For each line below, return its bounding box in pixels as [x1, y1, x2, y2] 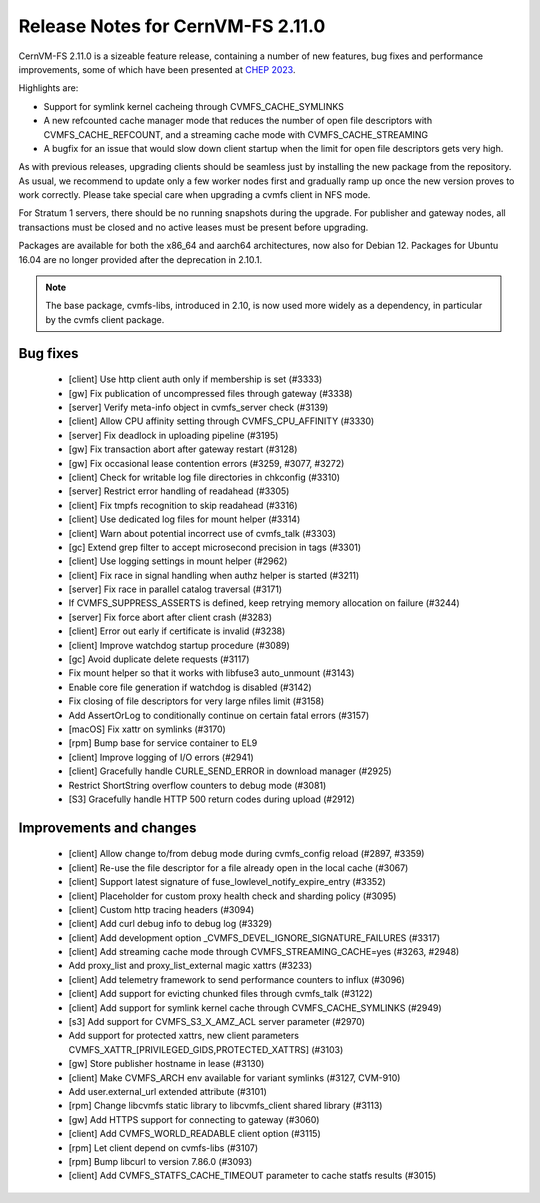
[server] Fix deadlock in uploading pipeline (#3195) [68, 429, 279, 441]
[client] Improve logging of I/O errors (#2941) [68, 751, 254, 763]
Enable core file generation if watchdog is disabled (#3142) [68, 681, 312, 693]
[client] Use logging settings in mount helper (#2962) [68, 555, 288, 567]
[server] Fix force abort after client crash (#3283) [68, 611, 273, 623]
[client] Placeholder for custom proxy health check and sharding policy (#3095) [68, 890, 397, 902]
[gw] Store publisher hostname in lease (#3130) [68, 1058, 265, 1070]
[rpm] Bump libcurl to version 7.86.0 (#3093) [68, 1155, 253, 1167]
